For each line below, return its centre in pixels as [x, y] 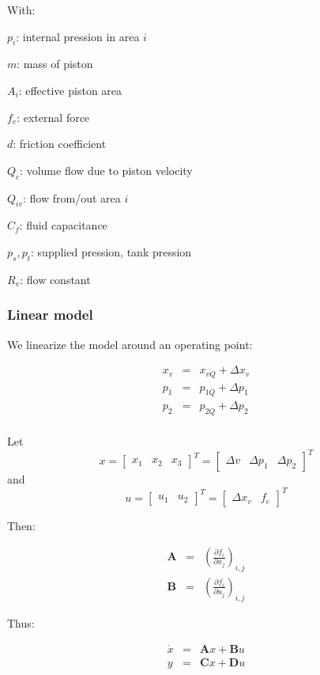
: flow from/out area [72, 197]
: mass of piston [55, 64]
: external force [53, 117]
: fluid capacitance [63, 225]
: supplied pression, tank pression [111, 251]
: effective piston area [70, 90]
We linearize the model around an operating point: [130, 344]
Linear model [50, 315]
